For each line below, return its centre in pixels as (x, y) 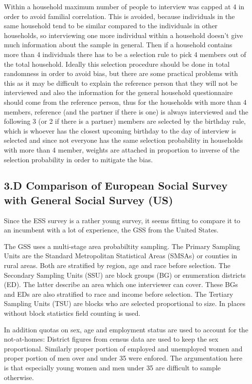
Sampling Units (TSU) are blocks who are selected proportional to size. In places (125, 303)
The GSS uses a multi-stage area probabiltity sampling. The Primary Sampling (122, 246)
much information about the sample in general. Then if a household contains (118, 45)
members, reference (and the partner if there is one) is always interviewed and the (126, 111)
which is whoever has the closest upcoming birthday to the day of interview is (120, 130)
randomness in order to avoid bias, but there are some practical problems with (121, 73)
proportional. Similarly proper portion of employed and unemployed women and (123, 348)
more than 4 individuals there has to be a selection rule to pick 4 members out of (125, 54)
